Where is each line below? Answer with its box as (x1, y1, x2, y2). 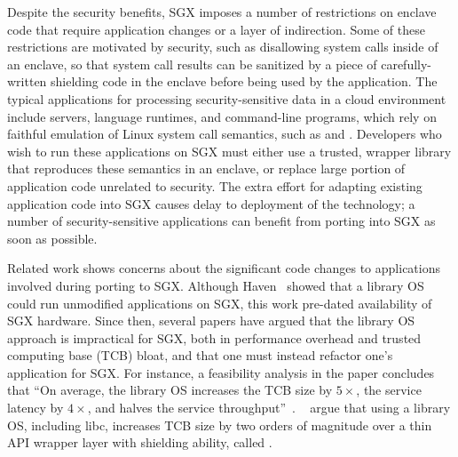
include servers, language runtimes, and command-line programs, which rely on (7, 107, 437, 125)
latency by (7, 398, 64, 417)
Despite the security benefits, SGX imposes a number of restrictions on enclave (7, 3, 437, 20)
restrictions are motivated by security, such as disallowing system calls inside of (7, 37, 438, 56)
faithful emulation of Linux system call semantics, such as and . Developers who (7, 124, 442, 143)
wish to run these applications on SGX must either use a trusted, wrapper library (7, 141, 452, 160)
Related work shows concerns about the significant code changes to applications (7, 259, 440, 277)
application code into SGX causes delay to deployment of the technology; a (7, 194, 415, 212)
